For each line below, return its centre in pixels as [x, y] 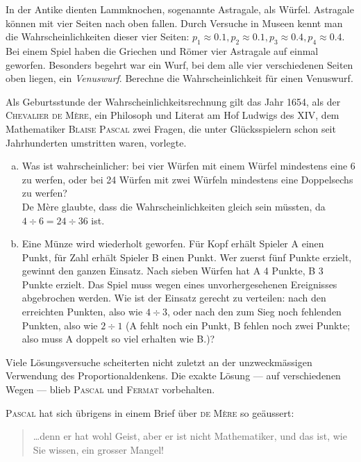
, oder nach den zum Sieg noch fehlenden [254, 312]
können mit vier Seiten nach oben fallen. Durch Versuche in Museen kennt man [174, 23]
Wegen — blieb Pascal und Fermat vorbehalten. [110, 389]
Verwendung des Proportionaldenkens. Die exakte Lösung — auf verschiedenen [173, 376]
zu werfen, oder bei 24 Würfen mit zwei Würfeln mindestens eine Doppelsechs [187, 179]
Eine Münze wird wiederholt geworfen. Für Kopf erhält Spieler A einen [173, 244]
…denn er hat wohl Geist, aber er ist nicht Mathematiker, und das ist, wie [190, 436]
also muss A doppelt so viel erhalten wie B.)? [118, 339]
